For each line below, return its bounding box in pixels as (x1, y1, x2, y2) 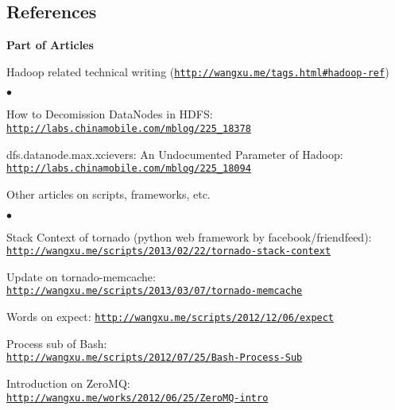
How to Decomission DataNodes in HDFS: (6, 106, 213, 122)
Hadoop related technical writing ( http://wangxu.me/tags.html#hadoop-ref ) (6, 63, 389, 79)
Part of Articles (6, 37, 94, 53)
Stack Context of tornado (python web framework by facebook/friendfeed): (6, 228, 372, 245)
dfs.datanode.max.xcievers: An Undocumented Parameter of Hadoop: (6, 145, 343, 162)
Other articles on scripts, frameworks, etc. (6, 185, 211, 202)
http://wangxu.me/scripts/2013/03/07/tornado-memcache (6, 285, 303, 297)
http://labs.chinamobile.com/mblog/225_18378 (6, 123, 251, 135)
